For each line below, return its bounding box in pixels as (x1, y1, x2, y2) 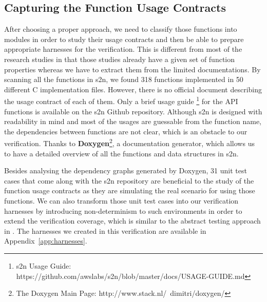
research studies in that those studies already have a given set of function (4, 53, 235, 64)
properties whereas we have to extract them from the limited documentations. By (4, 64, 261, 74)
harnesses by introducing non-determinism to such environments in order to (4, 205, 242, 216)
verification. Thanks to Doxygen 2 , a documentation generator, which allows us (4, 136, 255, 149)
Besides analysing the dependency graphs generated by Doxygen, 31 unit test (4, 165, 247, 176)
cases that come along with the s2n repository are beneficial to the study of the (4, 175, 254, 186)
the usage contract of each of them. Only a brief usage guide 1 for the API (4, 94, 238, 107)
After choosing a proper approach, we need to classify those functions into (4, 24, 237, 34)
